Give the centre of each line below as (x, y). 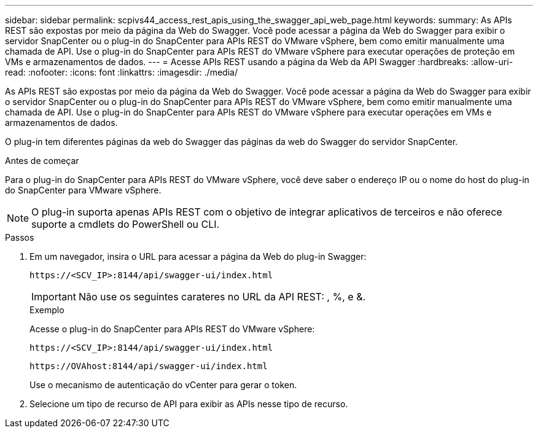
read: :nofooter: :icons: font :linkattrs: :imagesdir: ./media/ (121, 72)
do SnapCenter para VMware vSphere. (83, 190)
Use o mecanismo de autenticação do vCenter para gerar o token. (163, 385)
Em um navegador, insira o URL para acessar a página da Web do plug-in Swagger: (198, 256)
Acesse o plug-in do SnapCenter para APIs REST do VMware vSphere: (172, 329)
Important (54, 297)
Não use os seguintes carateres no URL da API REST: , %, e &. (222, 297)
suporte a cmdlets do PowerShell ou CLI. (126, 224)
